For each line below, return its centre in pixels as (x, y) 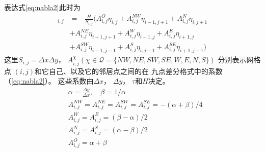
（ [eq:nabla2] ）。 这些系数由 (49, 81)
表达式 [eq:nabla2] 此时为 (42, 7)
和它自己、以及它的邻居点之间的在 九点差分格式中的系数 (129, 71)
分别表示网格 (239, 60)
